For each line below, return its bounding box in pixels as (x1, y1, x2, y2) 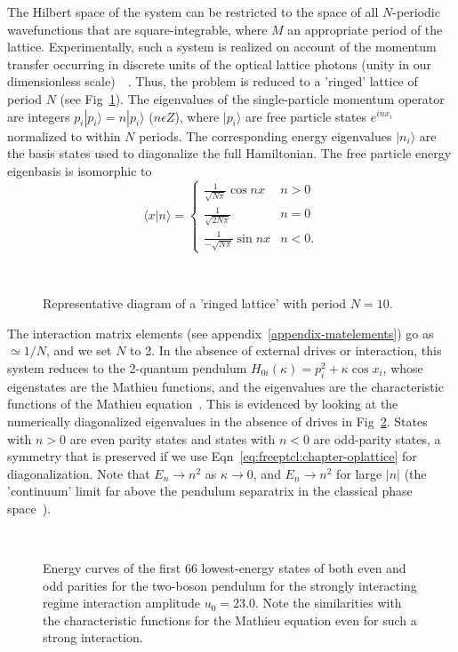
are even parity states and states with (69, 429, 276, 448)
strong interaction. (43, 628, 143, 647)
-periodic (392, 3, 440, 20)
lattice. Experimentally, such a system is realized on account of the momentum (7, 37, 437, 56)
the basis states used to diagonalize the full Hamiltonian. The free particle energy (7, 144, 452, 163)
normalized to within (7, 126, 121, 145)
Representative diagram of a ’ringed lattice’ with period (43, 294, 347, 313)
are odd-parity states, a (313, 429, 441, 448)
